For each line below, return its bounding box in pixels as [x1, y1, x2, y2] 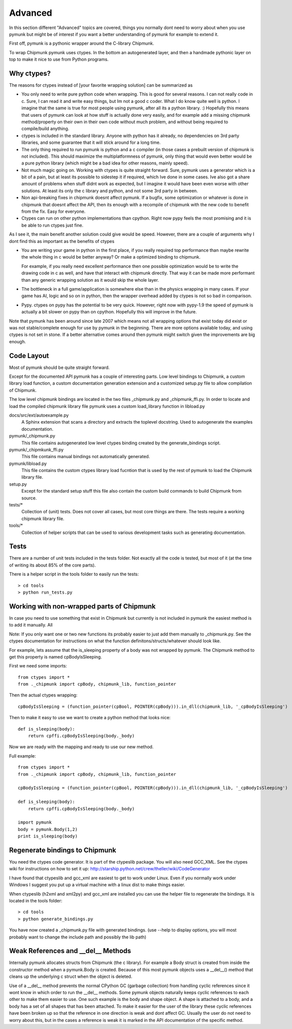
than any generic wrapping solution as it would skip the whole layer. [21, 277, 160, 283]
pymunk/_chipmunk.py [9, 433, 56, 439]
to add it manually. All [9, 622, 53, 628]
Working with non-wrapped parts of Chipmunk [9, 602, 156, 610]
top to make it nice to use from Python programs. [9, 57, 109, 63]
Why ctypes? [9, 69, 51, 77]
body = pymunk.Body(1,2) [18, 827, 78, 832]
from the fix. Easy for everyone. [21, 208, 86, 214]
